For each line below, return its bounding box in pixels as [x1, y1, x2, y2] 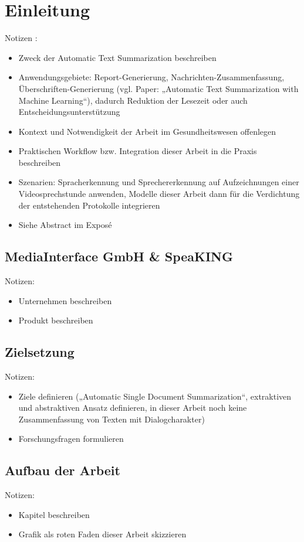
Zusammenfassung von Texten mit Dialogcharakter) [18, 413, 205, 425]
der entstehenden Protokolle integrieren [18, 199, 160, 211]
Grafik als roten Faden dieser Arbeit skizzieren [18, 528, 187, 540]
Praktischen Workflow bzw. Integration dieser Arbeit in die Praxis [18, 145, 257, 157]
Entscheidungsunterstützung [18, 105, 120, 118]
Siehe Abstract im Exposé [18, 219, 112, 231]
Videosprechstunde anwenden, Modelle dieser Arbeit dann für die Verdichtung [18, 188, 300, 200]
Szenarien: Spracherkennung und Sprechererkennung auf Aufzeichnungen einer [18, 176, 299, 188]
